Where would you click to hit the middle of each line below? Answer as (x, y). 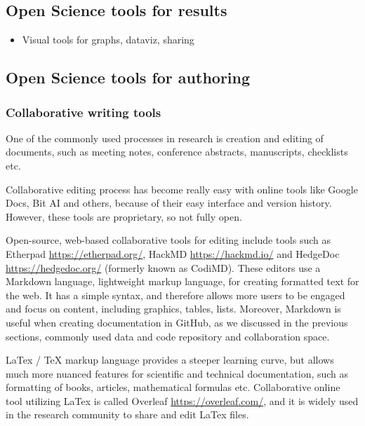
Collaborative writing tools (84, 112)
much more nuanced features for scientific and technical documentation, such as (177, 373)
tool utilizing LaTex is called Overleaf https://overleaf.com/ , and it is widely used (182, 400)
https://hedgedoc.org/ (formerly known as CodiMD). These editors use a (163, 267)
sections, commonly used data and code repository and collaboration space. (168, 336)
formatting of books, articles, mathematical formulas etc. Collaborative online (173, 387)
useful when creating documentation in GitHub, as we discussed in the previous (177, 322)
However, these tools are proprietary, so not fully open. (124, 216)
